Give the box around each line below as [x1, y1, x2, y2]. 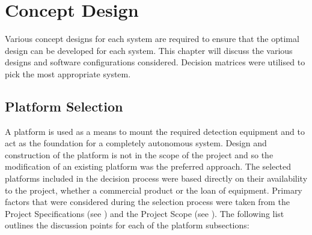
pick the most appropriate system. [5, 67, 131, 80]
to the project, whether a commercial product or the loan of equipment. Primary [5, 183, 302, 196]
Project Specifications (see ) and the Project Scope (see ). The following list [5, 207, 284, 219]
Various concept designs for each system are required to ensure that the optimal [5, 32, 299, 45]
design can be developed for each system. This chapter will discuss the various [5, 44, 293, 56]
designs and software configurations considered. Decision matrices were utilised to [5, 56, 305, 68]
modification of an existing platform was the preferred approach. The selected [5, 160, 292, 173]
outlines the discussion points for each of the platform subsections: [5, 219, 249, 231]
